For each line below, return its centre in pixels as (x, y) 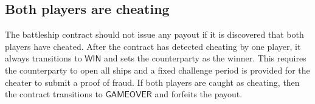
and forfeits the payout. (199, 94)
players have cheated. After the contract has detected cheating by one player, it (153, 46)
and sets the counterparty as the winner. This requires (205, 58)
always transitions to (43, 58)
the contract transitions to (54, 94)
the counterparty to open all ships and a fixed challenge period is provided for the (157, 70)
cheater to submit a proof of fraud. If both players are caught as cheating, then (152, 82)
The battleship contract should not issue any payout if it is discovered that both (154, 34)
